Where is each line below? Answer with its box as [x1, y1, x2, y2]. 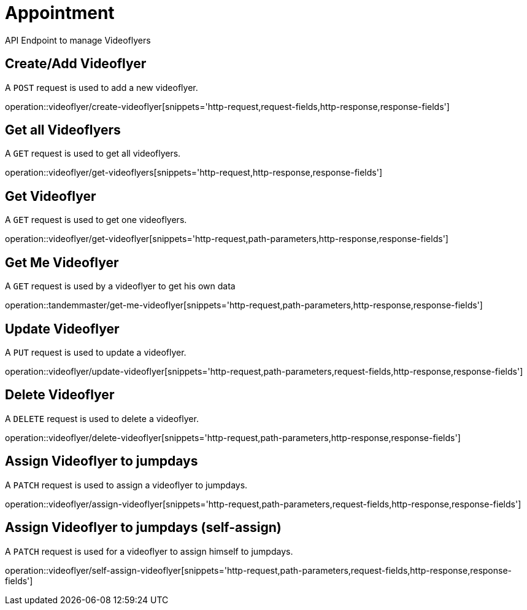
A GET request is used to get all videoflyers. [5, 148, 181, 159]
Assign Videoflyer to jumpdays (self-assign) [5, 520, 282, 536]
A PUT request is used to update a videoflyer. [5, 346, 187, 358]
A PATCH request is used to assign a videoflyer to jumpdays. [5, 479, 248, 490]
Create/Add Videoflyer [5, 56, 147, 72]
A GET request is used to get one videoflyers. [5, 214, 187, 225]
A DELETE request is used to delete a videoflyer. [5, 413, 199, 424]
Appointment [5, 2, 115, 23]
